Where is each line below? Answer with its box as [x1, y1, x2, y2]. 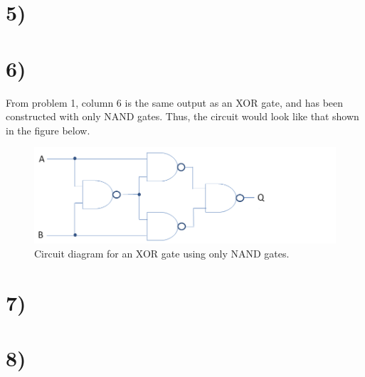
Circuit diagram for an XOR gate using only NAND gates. [34, 246, 290, 261]
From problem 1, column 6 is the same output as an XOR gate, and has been [6, 95, 344, 110]
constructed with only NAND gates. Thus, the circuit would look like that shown [6, 109, 359, 124]
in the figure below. [6, 122, 90, 137]
